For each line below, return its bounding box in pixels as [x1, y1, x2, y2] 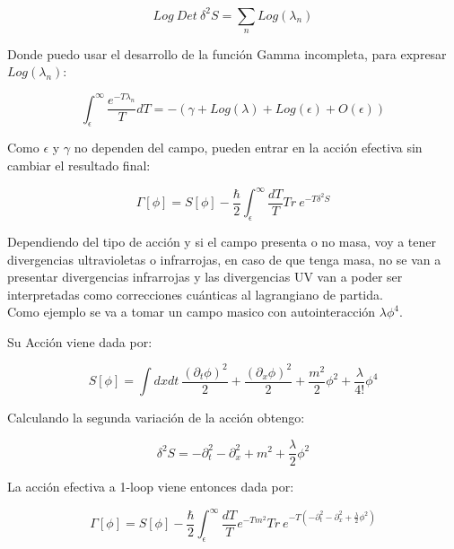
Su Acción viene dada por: [7, 332, 153, 351]
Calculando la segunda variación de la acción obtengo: [7, 408, 305, 427]
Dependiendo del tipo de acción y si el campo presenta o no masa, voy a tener [7, 231, 437, 250]
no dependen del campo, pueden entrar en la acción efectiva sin [74, 138, 423, 157]
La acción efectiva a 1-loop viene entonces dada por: [7, 477, 294, 496]
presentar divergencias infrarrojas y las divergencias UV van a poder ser [7, 267, 403, 286]
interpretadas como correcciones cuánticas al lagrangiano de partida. [7, 284, 383, 303]
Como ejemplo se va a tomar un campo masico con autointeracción [7, 302, 376, 321]
